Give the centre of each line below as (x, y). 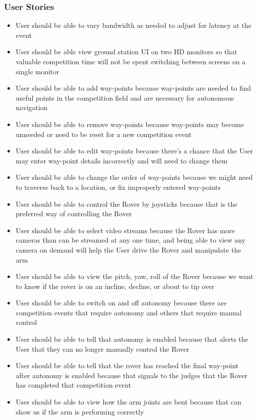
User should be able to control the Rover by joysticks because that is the (127, 204)
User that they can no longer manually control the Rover (102, 349)
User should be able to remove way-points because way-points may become (130, 124)
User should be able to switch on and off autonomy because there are (121, 303)
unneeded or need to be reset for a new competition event (104, 134)
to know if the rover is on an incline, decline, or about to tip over (115, 286)
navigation (32, 107)
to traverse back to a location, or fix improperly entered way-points (118, 187)
